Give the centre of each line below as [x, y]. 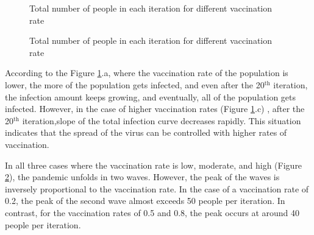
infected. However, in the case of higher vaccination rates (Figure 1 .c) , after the [155, 109]
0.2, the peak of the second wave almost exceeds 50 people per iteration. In [145, 201]
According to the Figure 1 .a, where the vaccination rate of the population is [147, 73]
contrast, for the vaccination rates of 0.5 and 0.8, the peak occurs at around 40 [152, 212]
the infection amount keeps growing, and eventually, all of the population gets [151, 96]
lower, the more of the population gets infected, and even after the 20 [135, 84]
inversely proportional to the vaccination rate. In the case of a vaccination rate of [157, 188]
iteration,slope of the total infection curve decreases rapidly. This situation [162, 120]
